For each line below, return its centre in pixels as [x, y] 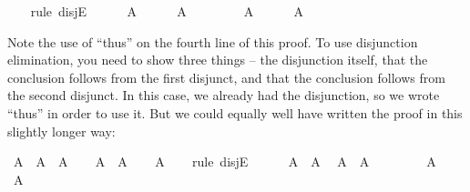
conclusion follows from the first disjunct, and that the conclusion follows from [226, 77]
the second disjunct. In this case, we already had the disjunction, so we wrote [224, 95]
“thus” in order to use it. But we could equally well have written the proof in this [235, 112]
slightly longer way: [61, 131]
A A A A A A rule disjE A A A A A [225, 162]
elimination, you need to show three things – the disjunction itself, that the [218, 60]
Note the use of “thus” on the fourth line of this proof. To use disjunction [213, 41]
